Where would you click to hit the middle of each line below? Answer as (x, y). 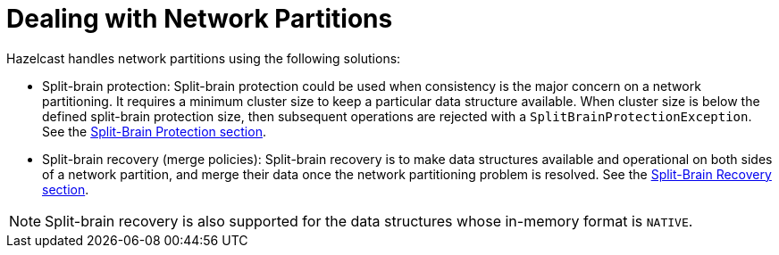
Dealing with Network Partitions (200, 19)
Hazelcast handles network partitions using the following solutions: (204, 58)
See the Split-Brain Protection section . (154, 131)
